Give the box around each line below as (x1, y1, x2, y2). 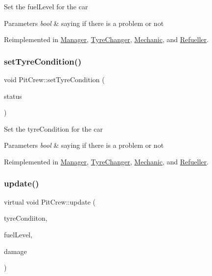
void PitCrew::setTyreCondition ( (4, 74, 105, 84)
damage (4, 246, 27, 256)
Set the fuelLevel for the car (4, 1, 88, 11)
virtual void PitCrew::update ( (4, 196, 95, 207)
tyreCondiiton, (4, 213, 47, 223)
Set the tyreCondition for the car (4, 123, 103, 134)
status (4, 91, 22, 101)
